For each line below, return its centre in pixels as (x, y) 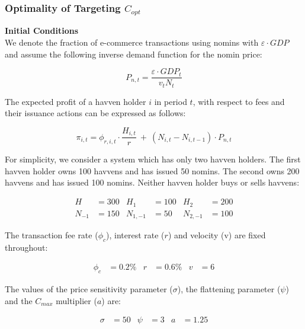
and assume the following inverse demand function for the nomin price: (134, 54)
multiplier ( (76, 300)
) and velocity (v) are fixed (217, 235)
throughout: (26, 247)
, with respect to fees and (239, 101)
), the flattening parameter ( (229, 289)
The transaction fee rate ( (52, 235)
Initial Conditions (42, 31)
